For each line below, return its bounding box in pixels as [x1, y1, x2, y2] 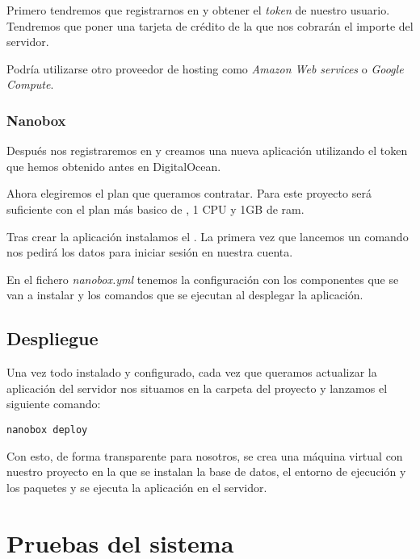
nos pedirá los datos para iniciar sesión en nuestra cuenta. [6, 244, 293, 261]
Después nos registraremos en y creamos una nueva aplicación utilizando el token [6, 142, 408, 159]
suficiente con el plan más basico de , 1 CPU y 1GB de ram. [6, 200, 304, 217]
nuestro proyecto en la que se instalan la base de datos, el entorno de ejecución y [6, 463, 406, 480]
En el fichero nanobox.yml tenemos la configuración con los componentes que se [6, 270, 399, 287]
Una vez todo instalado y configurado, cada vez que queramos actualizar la [6, 364, 377, 381]
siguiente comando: [6, 395, 101, 412]
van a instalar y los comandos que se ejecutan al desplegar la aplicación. [6, 286, 363, 303]
